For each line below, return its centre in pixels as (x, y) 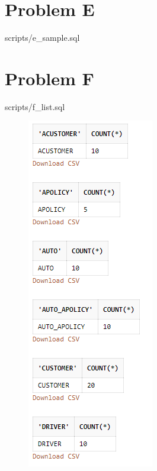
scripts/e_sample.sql (42, 38)
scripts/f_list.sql (35, 106)
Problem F (49, 78)
